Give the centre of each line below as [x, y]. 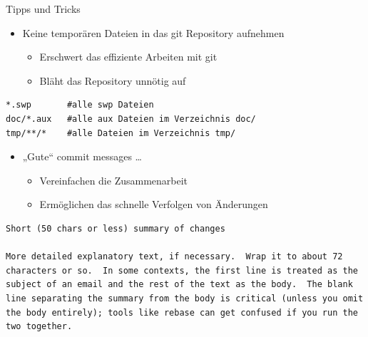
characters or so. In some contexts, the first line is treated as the [182, 270]
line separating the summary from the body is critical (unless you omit [185, 298]
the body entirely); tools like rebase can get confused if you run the [182, 312]
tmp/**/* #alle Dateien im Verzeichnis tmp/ [121, 133]
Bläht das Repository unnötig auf [113, 80]
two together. [39, 327]
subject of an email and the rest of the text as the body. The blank [179, 285]
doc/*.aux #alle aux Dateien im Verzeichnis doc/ [131, 119]
